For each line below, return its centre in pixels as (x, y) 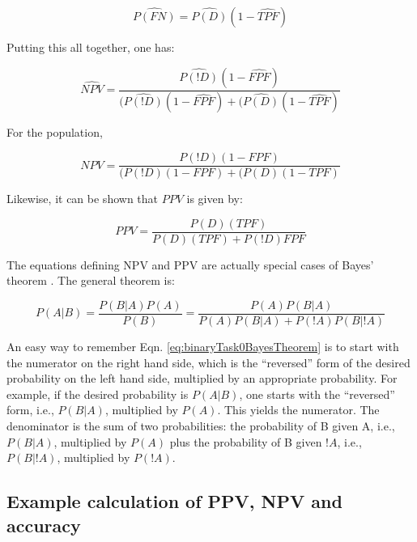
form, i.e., (30, 410)
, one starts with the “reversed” (317, 394)
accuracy (44, 525)
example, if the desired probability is (98, 394)
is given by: (215, 199)
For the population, (55, 132)
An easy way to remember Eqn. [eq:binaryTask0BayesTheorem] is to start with (203, 347)
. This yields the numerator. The (298, 410)
